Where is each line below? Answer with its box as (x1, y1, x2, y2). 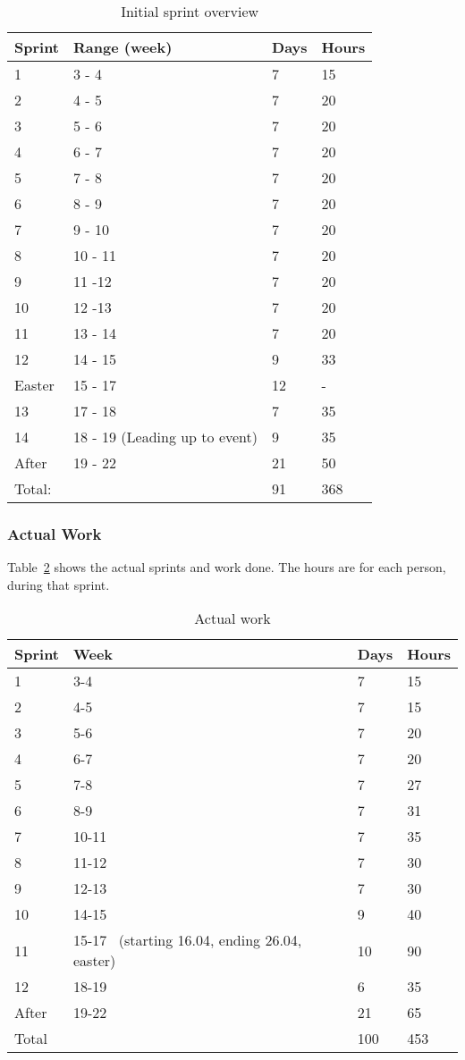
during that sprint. (7, 575, 110, 593)
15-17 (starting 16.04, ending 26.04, (73, 930, 302, 951)
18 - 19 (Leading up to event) (73, 426, 258, 447)
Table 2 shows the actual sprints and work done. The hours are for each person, (7, 558, 446, 576)
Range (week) (73, 37, 173, 57)
